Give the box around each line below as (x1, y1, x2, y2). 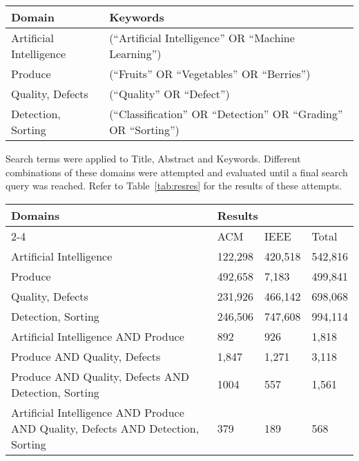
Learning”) (109, 46, 162, 62)
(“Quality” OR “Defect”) (109, 86, 230, 102)
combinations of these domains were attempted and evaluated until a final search (6, 164, 348, 179)
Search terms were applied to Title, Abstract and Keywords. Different (6, 151, 301, 165)
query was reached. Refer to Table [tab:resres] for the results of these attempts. (6, 178, 342, 193)
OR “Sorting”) (109, 122, 179, 138)
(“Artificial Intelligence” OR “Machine (109, 30, 295, 46)
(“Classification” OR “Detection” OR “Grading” (109, 106, 343, 122)
